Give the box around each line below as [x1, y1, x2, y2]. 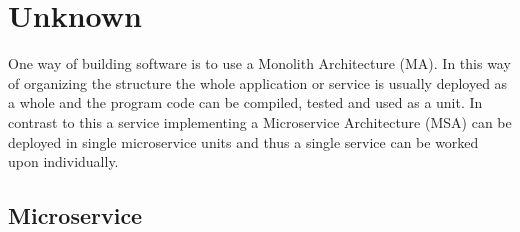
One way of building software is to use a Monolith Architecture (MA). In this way [8, 53, 511, 74]
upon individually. [8, 151, 119, 172]
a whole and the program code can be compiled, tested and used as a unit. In [8, 92, 483, 113]
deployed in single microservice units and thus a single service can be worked [8, 131, 479, 152]
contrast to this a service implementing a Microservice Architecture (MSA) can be [8, 111, 512, 132]
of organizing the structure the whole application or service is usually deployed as [8, 72, 508, 93]
